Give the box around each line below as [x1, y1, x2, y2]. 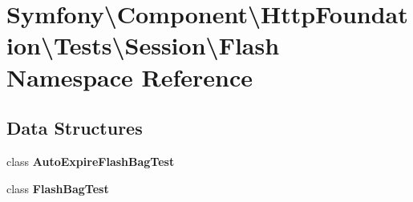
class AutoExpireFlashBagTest [6, 152, 175, 169]
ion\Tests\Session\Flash [6, 29, 280, 62]
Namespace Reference [6, 60, 253, 93]
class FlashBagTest [6, 180, 109, 196]
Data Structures [6, 115, 143, 140]
